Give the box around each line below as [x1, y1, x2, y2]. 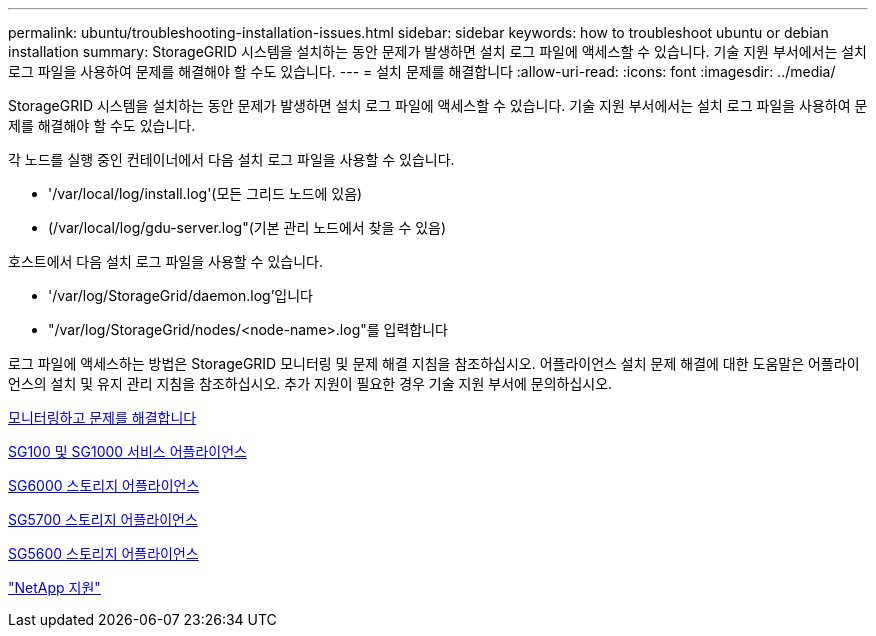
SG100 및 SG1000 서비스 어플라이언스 [8, 443, 247, 460]
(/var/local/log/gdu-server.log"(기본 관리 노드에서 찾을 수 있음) [48, 219, 447, 236]
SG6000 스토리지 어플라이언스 [8, 477, 200, 494]
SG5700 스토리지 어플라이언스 [8, 511, 198, 528]
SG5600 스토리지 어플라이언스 [8, 545, 199, 562]
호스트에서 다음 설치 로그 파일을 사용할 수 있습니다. [8, 253, 323, 270]
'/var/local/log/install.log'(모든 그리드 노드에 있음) [48, 185, 363, 202]
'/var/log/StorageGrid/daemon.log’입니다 [48, 287, 313, 304]
